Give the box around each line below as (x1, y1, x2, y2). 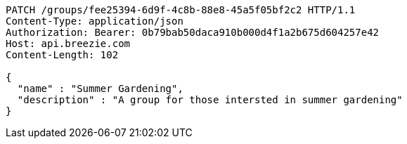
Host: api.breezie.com (6, 38, 131, 49)
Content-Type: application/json (6, 15, 183, 27)
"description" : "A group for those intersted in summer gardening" (17, 94, 403, 105)
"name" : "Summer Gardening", (17, 83, 183, 94)
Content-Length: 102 (6, 49, 119, 60)
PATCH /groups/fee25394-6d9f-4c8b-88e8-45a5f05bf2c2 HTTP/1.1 (6, 4, 356, 15)
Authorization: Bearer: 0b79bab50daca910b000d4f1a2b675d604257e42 (6, 27, 380, 38)
